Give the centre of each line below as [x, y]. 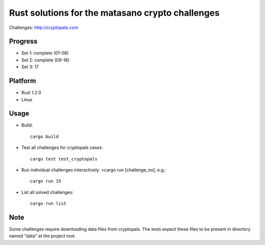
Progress [23, 41]
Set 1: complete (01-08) [45, 53]
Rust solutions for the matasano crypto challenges [114, 13]
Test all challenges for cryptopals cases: [62, 148]
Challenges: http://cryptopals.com [44, 27]
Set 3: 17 [30, 67]
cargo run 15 [46, 181]
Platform [23, 81]
